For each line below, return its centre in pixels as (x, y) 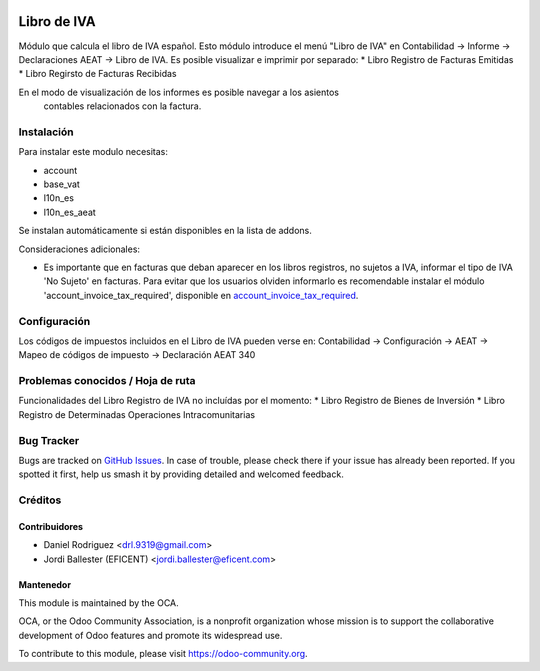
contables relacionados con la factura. (122, 106)
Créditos (40, 500)
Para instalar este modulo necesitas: (93, 152)
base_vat (61, 184)
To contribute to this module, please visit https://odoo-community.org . (163, 654)
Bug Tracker (49, 440)
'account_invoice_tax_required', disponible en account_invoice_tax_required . (201, 295)
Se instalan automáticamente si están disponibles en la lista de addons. (165, 231)
